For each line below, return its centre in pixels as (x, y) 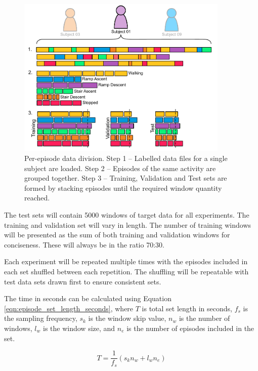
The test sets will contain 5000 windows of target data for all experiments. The (127, 214)
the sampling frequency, (41, 318)
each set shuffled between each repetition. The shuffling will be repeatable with (126, 271)
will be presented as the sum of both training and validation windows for (117, 235)
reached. (37, 198)
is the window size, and (79, 328)
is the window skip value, (127, 318)
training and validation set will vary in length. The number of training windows (128, 224)
